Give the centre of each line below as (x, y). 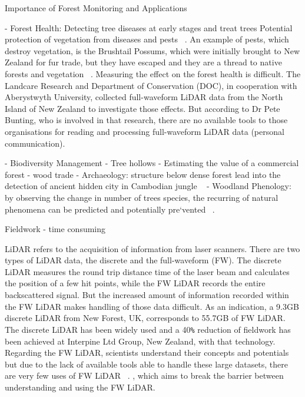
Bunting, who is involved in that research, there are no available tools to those (146, 120)
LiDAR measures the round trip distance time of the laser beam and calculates (147, 271)
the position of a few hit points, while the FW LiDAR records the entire (135, 283)
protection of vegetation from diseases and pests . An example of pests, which (147, 39)
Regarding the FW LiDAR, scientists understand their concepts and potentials (147, 353)
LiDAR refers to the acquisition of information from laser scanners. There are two (152, 248)
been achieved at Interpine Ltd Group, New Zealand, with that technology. (140, 341)
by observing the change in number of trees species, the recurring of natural (142, 197)
